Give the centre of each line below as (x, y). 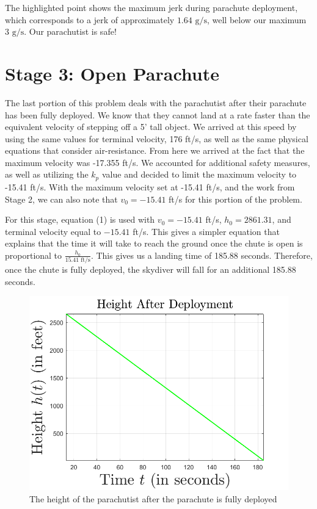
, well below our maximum (257, 19)
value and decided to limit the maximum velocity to (199, 174)
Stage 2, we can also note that (61, 199)
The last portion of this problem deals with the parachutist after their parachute (156, 102)
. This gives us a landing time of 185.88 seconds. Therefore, (202, 255)
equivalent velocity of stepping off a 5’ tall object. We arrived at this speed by (151, 127)
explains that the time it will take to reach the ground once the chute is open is (154, 243)
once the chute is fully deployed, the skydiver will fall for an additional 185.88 (151, 269)
